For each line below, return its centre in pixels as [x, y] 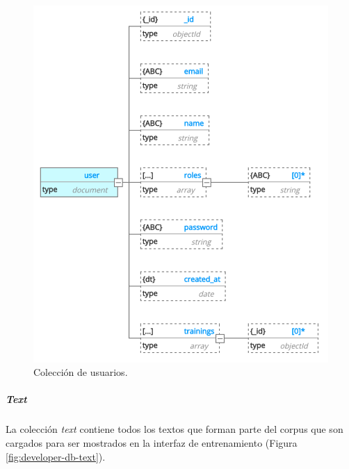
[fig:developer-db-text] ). [56, 456]
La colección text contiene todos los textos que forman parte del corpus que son [174, 429]
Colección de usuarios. [81, 372]
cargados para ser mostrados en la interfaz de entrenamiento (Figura [152, 442]
